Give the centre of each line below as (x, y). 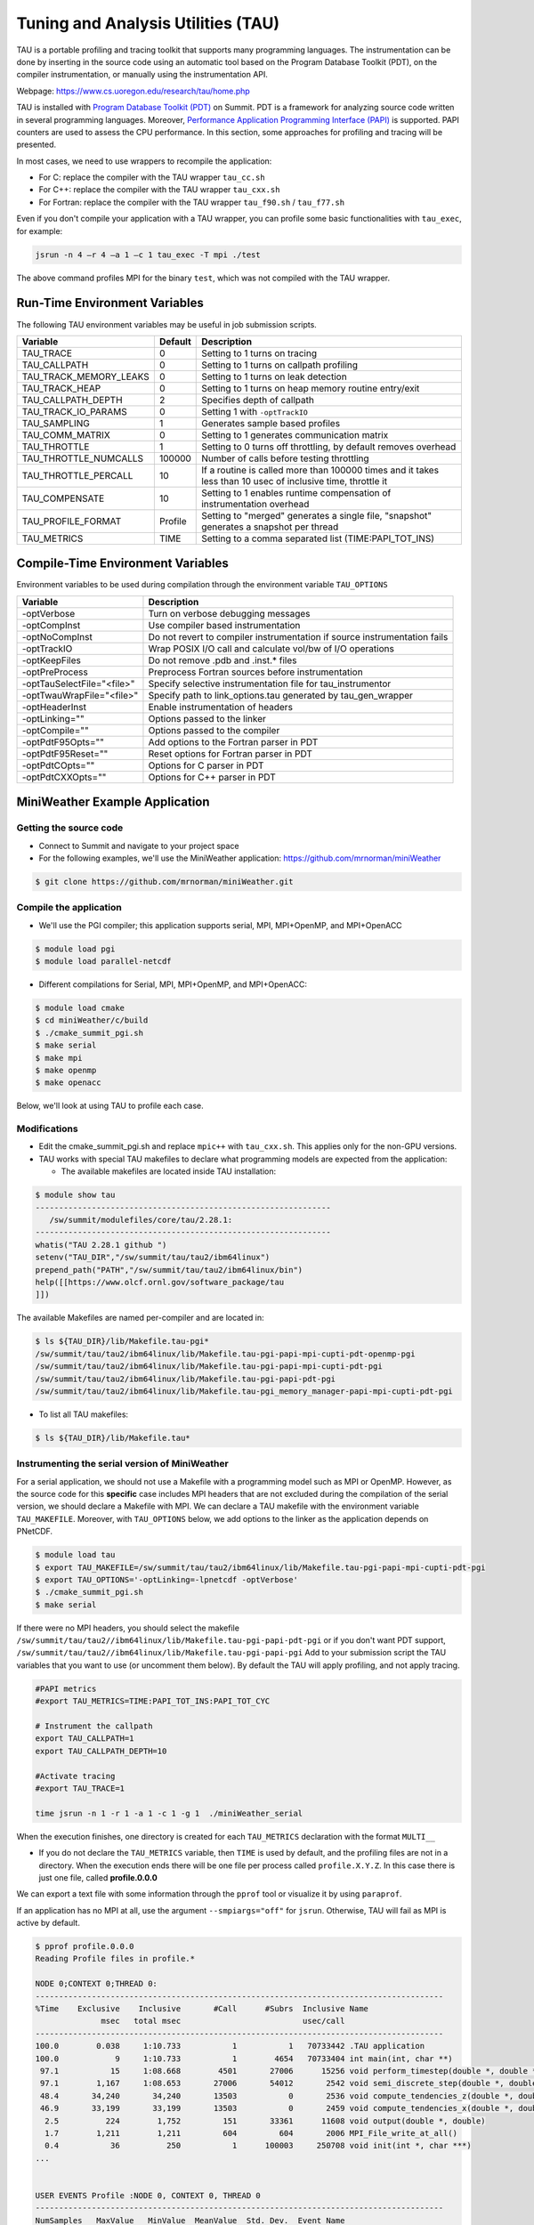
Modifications (48, 1129)
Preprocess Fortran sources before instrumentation (256, 672)
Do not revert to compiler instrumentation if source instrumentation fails (298, 636)
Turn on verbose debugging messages (229, 613)
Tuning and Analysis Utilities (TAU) (148, 23)
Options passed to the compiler (214, 730)
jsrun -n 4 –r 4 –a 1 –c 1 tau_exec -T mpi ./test (148, 255)
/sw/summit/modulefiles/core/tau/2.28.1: (141, 1220)
